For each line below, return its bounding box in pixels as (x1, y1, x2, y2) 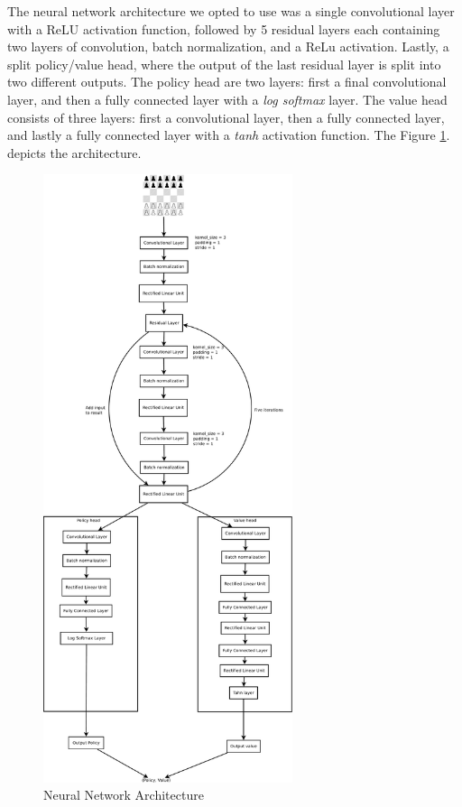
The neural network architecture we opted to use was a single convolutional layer (7, 2, 455, 20)
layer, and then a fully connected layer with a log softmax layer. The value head (7, 89, 448, 108)
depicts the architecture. (7, 143, 142, 162)
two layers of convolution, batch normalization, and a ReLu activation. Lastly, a (7, 37, 449, 56)
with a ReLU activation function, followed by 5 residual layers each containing (7, 19, 440, 38)
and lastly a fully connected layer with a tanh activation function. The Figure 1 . (7, 125, 450, 144)
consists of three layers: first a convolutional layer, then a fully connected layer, (7, 107, 445, 126)
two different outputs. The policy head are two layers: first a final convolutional (7, 72, 447, 91)
